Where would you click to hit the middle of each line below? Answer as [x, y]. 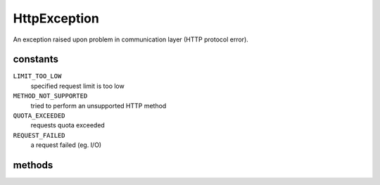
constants [36, 59]
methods [33, 165]
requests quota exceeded [68, 125]
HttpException [56, 18]
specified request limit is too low [77, 86]
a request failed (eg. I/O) [66, 145]
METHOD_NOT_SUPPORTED [50, 96]
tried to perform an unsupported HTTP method [99, 106]
